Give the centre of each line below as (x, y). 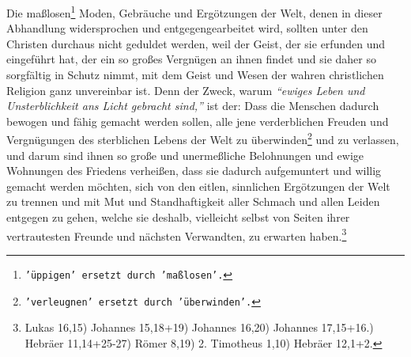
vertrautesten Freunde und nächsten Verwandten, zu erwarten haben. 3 (177, 234)
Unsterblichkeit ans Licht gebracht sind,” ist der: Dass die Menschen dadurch (193, 106)
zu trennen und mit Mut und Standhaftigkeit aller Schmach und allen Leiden (193, 201)
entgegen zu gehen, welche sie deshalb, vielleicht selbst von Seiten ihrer (178, 217)
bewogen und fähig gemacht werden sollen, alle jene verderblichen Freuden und (198, 121)
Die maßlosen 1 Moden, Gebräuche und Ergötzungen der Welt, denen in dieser (194, 11)
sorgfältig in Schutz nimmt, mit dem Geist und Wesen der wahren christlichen (195, 75)
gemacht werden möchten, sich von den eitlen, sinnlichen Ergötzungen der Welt (198, 186)
